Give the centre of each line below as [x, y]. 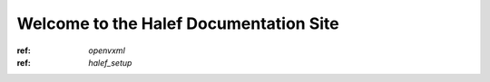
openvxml [107, 50]
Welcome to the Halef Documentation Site [178, 23]
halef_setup [110, 62]
